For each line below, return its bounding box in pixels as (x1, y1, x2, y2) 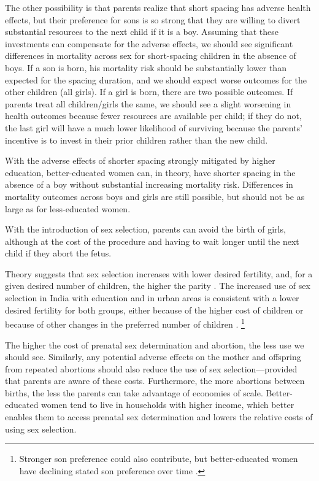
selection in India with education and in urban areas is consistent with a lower (5, 291, 299, 304)
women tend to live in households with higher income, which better (41, 398, 294, 411)
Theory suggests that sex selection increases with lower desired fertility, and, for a (5, 267, 313, 280)
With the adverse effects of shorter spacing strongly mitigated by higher (5, 154, 275, 167)
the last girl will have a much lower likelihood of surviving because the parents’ (5, 121, 303, 134)
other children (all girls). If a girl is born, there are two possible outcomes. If (5, 85, 293, 98)
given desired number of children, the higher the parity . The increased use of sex (5, 279, 310, 292)
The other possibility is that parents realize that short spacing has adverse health (5, 1, 311, 13)
